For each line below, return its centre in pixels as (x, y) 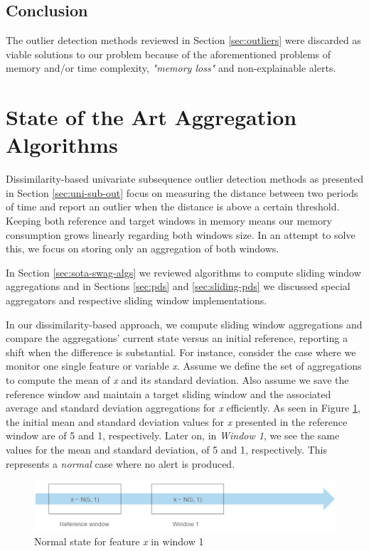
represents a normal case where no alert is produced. (121, 463)
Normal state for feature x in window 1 (119, 541)
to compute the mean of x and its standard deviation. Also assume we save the (177, 380)
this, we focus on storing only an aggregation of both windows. (143, 248)
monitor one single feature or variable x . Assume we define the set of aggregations (184, 366)
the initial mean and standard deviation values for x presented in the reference (177, 421)
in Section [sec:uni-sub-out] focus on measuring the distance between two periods (182, 192)
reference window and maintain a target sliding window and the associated (169, 394)
